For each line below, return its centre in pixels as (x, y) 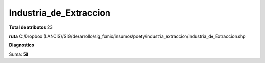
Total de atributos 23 (31, 27)
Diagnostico (22, 45)
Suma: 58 (19, 54)
